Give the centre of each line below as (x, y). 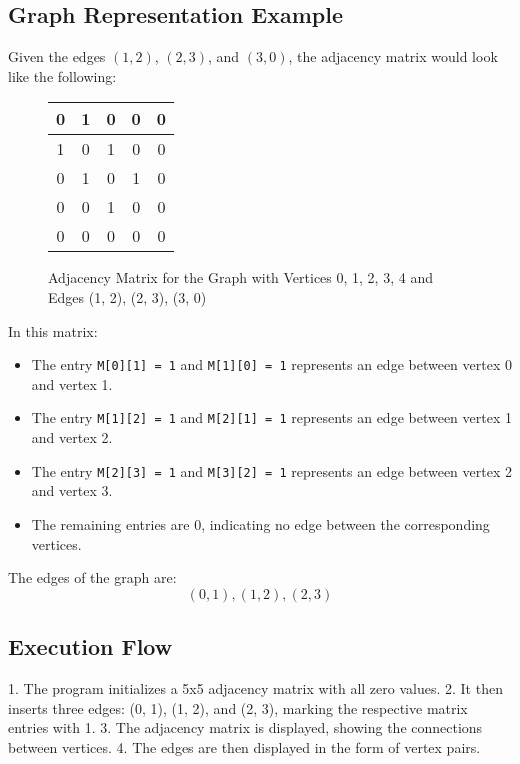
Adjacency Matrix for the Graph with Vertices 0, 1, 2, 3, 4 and (240, 277)
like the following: (62, 75)
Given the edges (57, 56)
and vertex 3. (72, 490)
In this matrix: (53, 330)
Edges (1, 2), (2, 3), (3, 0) (127, 296)
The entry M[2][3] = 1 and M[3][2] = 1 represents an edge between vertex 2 (271, 470)
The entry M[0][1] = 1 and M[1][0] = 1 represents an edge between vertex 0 (271, 364)
